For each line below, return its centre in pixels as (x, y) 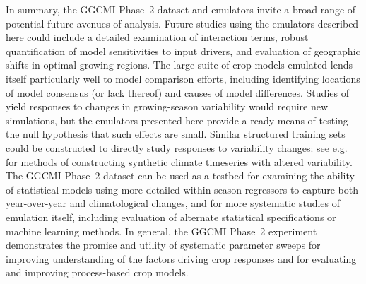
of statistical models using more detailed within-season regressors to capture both (182, 189)
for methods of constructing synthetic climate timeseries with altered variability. (179, 161)
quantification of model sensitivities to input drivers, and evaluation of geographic (183, 51)
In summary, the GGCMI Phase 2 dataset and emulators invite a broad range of (181, 9)
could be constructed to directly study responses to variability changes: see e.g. (177, 147)
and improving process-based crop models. (97, 272)
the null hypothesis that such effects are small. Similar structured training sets (176, 134)
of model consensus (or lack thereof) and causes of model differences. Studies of (177, 92)
